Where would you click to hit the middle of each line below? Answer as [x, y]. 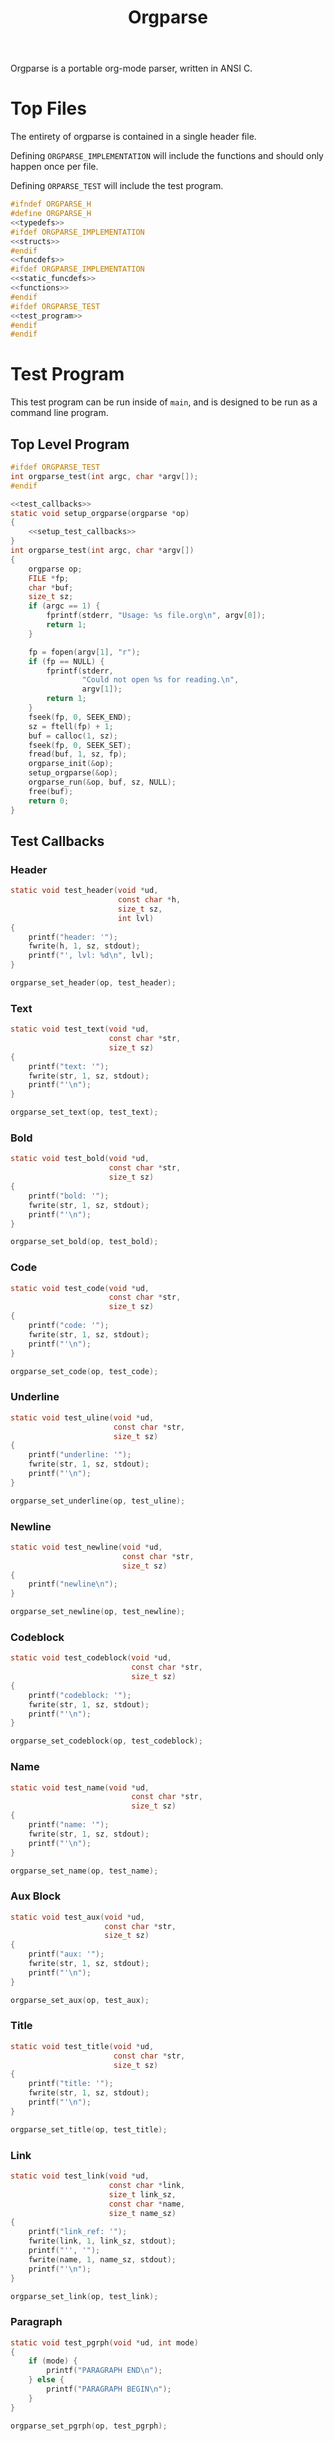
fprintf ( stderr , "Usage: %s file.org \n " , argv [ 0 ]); [156, 616]
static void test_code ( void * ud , [80, 1288]
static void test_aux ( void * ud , [77, 1917]
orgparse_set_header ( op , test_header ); [93, 983]
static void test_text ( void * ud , [80, 1029]
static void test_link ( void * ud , [80, 2176]
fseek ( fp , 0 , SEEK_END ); [80, 717]
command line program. [59, 413]
